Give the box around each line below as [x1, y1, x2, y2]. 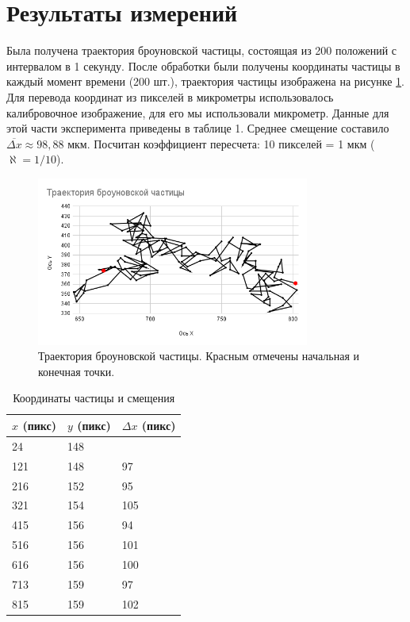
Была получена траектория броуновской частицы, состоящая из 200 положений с [6, 42, 397, 59]
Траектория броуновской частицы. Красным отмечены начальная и [38, 347, 360, 364]
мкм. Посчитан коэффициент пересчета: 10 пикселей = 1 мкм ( [67, 135, 375, 152]
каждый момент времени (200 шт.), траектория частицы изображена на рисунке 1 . [6, 73, 405, 90]
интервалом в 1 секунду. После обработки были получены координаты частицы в [6, 57, 400, 74]
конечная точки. [38, 363, 115, 379]
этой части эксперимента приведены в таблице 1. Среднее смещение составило [6, 120, 389, 136]
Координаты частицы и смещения [13, 390, 175, 406]
